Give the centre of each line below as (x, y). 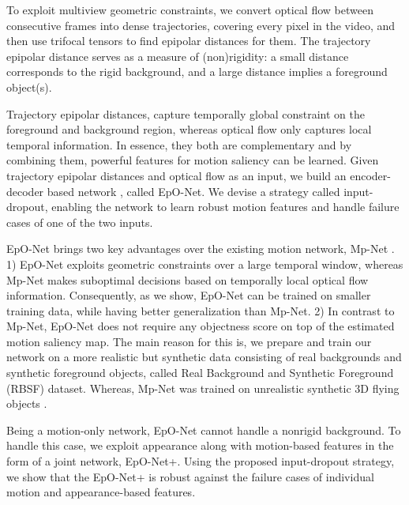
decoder (25, 191)
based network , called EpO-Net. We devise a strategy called (193, 191)
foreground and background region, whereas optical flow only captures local (189, 129)
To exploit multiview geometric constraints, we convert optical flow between (190, 9)
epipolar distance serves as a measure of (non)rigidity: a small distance (178, 56)
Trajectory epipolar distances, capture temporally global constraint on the (186, 113)
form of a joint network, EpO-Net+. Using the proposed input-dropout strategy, (201, 461)
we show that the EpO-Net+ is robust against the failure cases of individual (190, 476)
